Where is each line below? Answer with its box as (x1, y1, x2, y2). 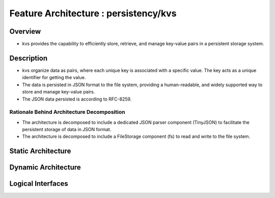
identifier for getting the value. (22, 75, 86, 81)
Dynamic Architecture (9, 163, 81, 172)
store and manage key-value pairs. (22, 89, 95, 95)
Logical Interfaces (9, 179, 68, 188)
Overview (9, 27, 41, 36)
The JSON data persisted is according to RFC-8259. (22, 96, 132, 102)
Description (9, 54, 48, 62)
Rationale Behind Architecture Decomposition (9, 109, 125, 116)
